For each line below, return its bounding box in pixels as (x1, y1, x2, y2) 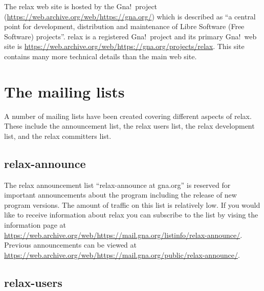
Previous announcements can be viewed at (4, 239, 137, 250)
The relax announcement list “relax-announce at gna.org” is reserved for (4, 179, 231, 190)
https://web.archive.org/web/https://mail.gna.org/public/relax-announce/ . (4, 249, 240, 260)
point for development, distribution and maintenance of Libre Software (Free (4, 21, 245, 32)
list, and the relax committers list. (4, 130, 112, 141)
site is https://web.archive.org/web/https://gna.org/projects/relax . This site (4, 41, 245, 52)
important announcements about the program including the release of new (4, 189, 237, 200)
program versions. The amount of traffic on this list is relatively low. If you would (4, 199, 260, 210)
